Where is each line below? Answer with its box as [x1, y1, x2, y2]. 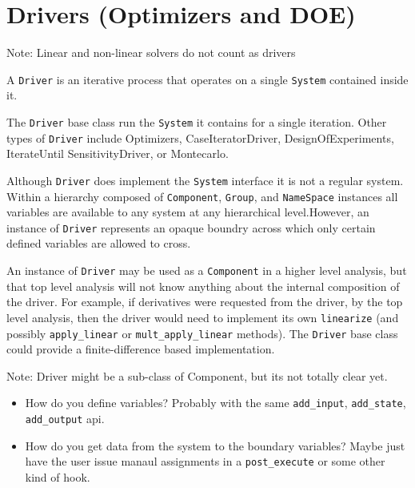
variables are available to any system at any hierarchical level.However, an [6, 204, 369, 220]
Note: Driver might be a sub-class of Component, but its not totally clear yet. [6, 367, 388, 384]
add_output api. [25, 410, 105, 427]
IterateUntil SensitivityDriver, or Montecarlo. [6, 145, 229, 162]
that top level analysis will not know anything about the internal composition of [6, 277, 400, 294]
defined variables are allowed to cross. [6, 235, 191, 252]
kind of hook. [25, 468, 90, 485]
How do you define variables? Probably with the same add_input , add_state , [25, 394, 406, 411]
